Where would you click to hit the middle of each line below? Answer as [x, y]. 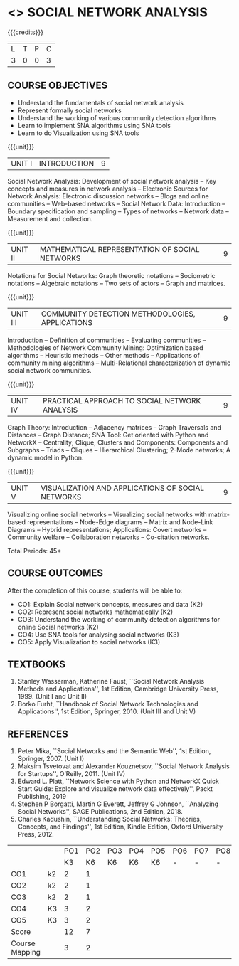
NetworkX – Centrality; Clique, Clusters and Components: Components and [118, 442]
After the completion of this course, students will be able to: [95, 590]
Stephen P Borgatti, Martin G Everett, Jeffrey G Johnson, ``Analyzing [118, 804]
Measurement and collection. [50, 218]
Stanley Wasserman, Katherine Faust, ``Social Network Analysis [111, 681]
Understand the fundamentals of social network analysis [100, 102]
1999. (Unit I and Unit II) [52, 696]
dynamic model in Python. [46, 457]
